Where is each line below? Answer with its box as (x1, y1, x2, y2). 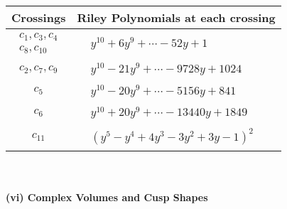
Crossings (11, 9, 66, 26)
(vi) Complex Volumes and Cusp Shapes (6, 189, 208, 204)
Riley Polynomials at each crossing (77, 9, 276, 26)
